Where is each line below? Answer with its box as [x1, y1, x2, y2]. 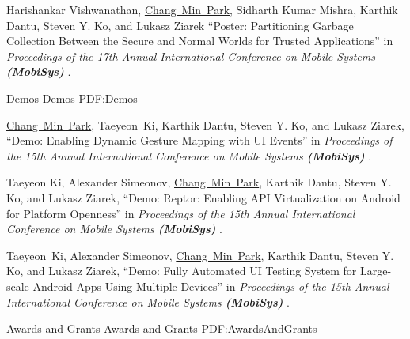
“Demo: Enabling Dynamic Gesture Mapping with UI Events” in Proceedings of [6, 132, 393, 149]
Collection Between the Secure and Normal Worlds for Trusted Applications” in [6, 32, 393, 49]
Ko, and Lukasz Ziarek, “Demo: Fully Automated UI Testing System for [6, 262, 357, 279]
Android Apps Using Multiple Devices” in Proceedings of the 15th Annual [32, 277, 389, 294]
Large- [359, 262, 392, 279]
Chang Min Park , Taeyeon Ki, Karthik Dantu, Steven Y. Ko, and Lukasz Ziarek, [6, 116, 404, 133]
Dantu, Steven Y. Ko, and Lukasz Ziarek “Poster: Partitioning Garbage [6, 17, 354, 33]
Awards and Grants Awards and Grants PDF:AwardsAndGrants [6, 320, 317, 337]
